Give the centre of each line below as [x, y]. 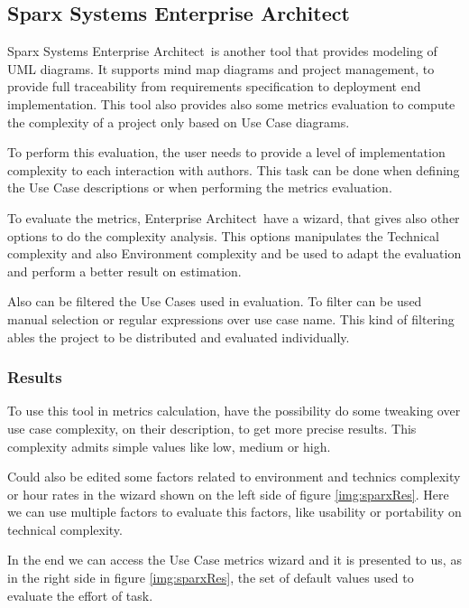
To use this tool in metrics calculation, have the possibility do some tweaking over [234, 411]
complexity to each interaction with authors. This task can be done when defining [234, 169]
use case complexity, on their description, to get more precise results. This [212, 428]
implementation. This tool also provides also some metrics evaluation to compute [231, 103]
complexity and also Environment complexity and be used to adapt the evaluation [234, 253]
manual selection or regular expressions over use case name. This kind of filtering [231, 318]
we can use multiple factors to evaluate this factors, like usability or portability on [234, 512]
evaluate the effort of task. [80, 595]
